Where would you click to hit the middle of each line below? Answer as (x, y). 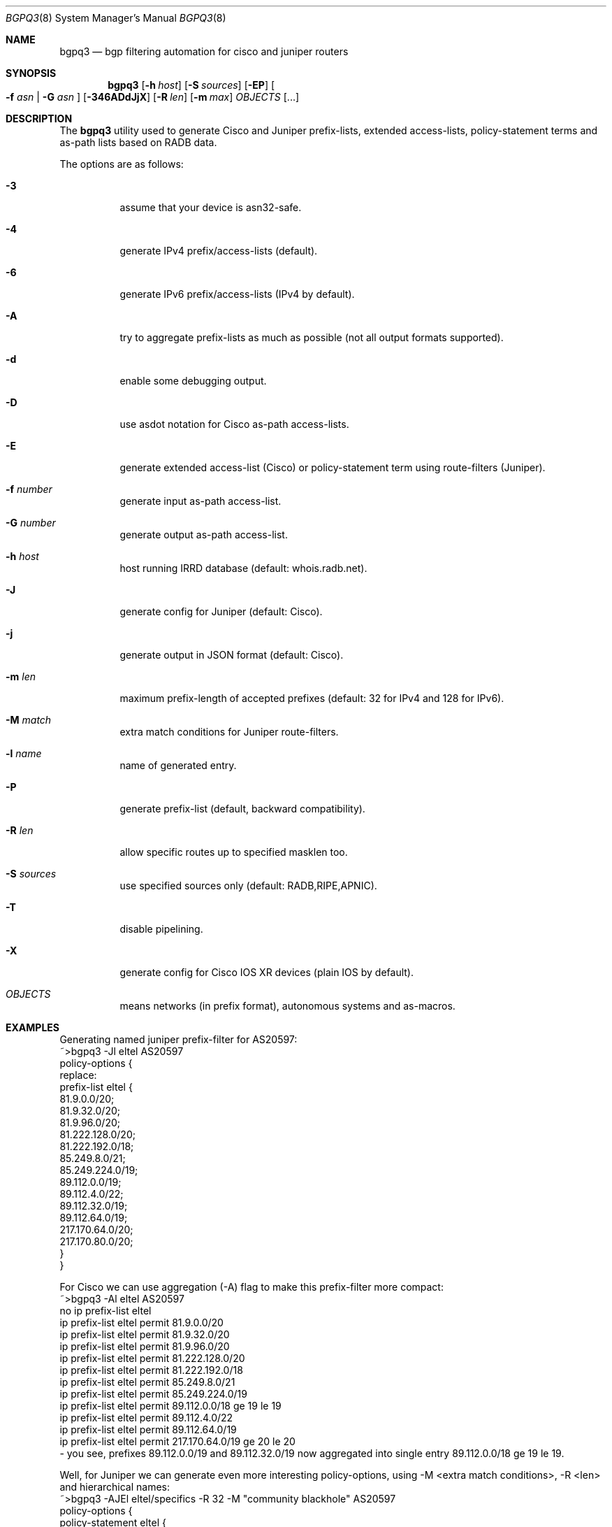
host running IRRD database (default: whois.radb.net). (243, 568)
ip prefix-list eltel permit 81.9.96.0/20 (145, 1346)
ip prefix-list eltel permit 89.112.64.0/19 (148, 1429)
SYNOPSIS (31, 73)
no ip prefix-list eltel (105, 1311)
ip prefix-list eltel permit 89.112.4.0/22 (146, 1418)
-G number (31, 523)
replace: (78, 1075)
